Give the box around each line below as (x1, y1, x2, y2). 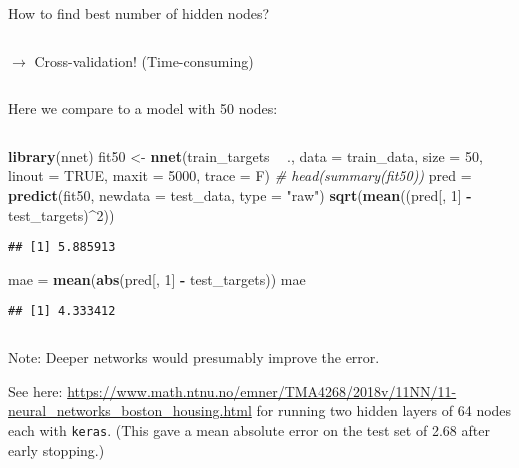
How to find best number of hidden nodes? (8, 3, 270, 23)
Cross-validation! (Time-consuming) (34, 50, 254, 71)
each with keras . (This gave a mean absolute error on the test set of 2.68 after (8, 419, 490, 440)
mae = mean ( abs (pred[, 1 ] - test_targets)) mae (8, 268, 306, 289)
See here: (8, 380, 63, 401)
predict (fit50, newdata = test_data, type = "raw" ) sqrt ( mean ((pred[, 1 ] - (8, 184, 472, 205)
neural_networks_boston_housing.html (8, 400, 252, 421)
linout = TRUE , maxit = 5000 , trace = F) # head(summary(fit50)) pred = (8, 165, 472, 186)
